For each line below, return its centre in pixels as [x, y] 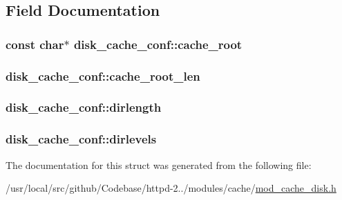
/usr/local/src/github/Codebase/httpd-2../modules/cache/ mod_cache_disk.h [171, 188]
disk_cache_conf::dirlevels [81, 139]
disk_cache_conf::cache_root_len [103, 76]
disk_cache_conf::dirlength [84, 107]
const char [35, 44]
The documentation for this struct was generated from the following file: [159, 164]
